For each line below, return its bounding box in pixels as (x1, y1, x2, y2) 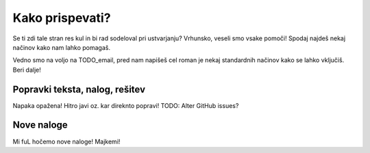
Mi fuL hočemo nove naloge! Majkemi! (12, 137, 121, 145)
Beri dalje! (12, 66, 41, 74)
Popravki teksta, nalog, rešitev (12, 83, 146, 95)
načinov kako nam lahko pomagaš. (12, 43, 111, 51)
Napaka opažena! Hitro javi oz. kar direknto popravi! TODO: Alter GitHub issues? (12, 101, 239, 109)
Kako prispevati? (12, 10, 111, 25)
